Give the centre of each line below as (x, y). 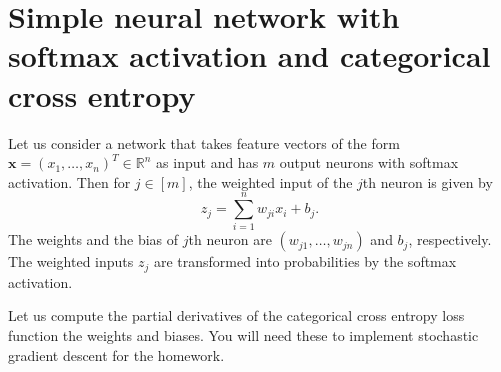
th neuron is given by (427, 181)
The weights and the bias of (93, 239)
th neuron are (230, 239)
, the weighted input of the (270, 181)
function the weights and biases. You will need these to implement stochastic (243, 335)
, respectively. (450, 239)
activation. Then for (69, 181)
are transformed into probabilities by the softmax (305, 261)
